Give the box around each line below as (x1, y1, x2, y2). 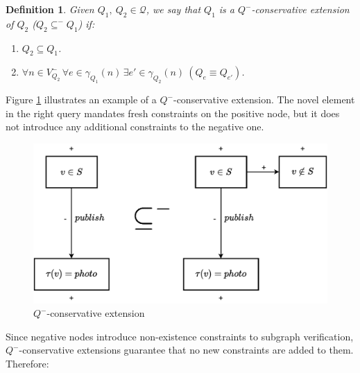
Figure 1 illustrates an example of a (6, 92, 157, 107)
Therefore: (6, 356, 49, 370)
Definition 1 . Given (6, 2, 94, 16)
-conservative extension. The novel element (173, 92, 355, 107)
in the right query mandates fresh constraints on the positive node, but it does (6, 105, 340, 120)
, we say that (146, 2, 201, 16)
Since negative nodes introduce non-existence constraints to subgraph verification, (6, 329, 354, 343)
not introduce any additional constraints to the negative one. (6, 119, 264, 134)
